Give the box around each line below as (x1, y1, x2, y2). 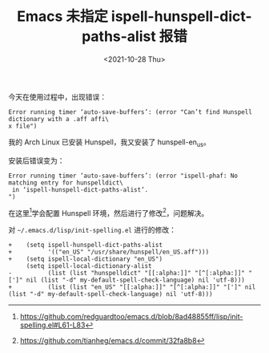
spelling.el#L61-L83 (19, 320, 86, 330)
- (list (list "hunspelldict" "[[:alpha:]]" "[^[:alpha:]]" (8, 270, 246, 278)
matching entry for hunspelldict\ (8, 178, 124, 187)
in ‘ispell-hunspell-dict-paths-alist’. (11, 185, 149, 193)
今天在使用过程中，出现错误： (8, 91, 106, 101)
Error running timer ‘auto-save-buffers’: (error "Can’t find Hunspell (8, 108, 252, 116)
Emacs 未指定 (17, 7, 108, 26)
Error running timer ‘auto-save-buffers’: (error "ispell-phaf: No (8, 172, 239, 180)
